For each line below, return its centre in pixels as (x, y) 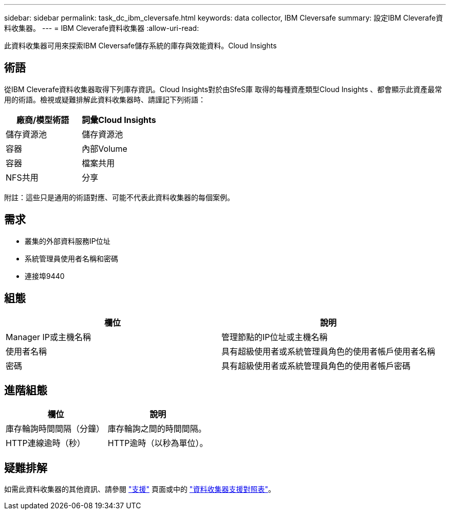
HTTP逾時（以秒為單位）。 (158, 443)
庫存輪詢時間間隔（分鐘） (55, 429)
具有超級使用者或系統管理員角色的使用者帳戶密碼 (316, 366)
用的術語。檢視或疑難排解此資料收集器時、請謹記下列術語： (105, 99)
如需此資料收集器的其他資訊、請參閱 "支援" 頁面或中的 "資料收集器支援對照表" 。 (140, 489)
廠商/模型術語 (43, 120)
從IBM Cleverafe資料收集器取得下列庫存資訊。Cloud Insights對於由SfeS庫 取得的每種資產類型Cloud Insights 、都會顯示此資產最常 (223, 89)
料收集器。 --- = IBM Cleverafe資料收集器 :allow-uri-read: (102, 28)
